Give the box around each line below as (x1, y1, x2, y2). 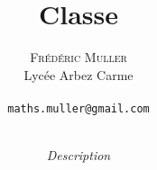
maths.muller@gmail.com (7, 103, 150, 116)
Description (46, 146, 111, 165)
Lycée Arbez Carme (23, 65, 134, 84)
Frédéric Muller (30, 48, 127, 67)
